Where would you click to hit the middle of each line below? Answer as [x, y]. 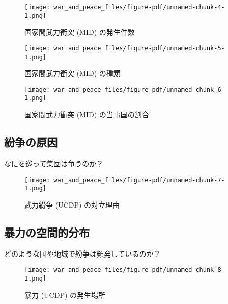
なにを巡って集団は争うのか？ [54, 163]
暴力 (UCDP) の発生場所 [65, 295]
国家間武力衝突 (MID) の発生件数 [80, 32]
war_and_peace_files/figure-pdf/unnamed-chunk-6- [139, 90]
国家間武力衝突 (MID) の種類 [73, 73]
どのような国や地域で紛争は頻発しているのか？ [82, 253]
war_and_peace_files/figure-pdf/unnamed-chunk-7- [139, 180]
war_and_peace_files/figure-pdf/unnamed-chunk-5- [139, 48]
